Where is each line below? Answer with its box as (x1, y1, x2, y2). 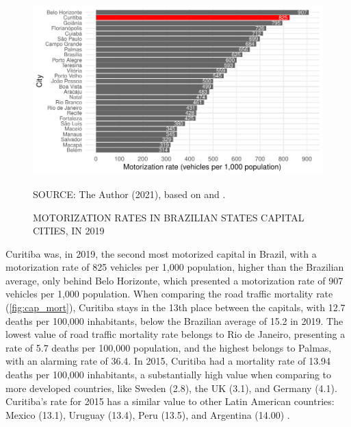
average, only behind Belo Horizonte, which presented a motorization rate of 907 (5, 273, 343, 287)
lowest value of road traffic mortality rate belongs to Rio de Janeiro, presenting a (5, 327, 346, 341)
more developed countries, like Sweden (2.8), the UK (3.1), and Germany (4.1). (5, 380, 337, 395)
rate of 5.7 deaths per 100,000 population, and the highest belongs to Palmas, (5, 340, 332, 354)
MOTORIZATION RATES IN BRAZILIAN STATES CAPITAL (33, 210, 304, 224)
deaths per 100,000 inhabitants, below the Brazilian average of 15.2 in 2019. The (5, 313, 343, 328)
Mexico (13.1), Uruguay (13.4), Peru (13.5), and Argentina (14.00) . (5, 407, 290, 422)
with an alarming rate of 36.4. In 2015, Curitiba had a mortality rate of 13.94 (5, 354, 331, 368)
